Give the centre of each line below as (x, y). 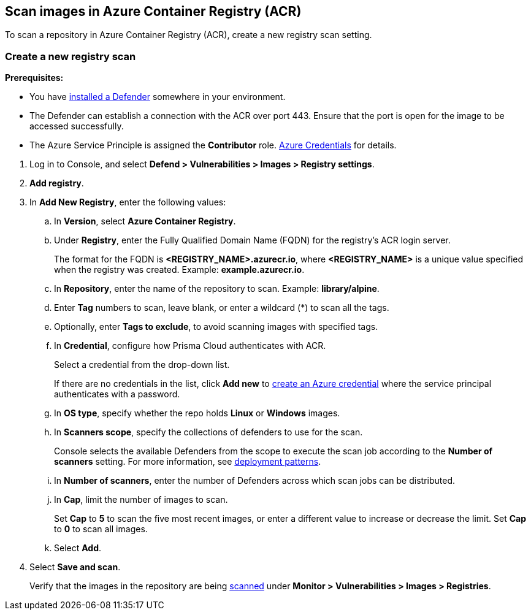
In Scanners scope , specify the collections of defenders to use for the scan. (208, 432)
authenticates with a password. (117, 394)
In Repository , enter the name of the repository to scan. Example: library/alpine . (217, 289)
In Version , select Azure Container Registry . (145, 221)
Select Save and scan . (75, 567)
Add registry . (57, 183)
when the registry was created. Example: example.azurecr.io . (179, 270)
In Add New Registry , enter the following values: (128, 202)
